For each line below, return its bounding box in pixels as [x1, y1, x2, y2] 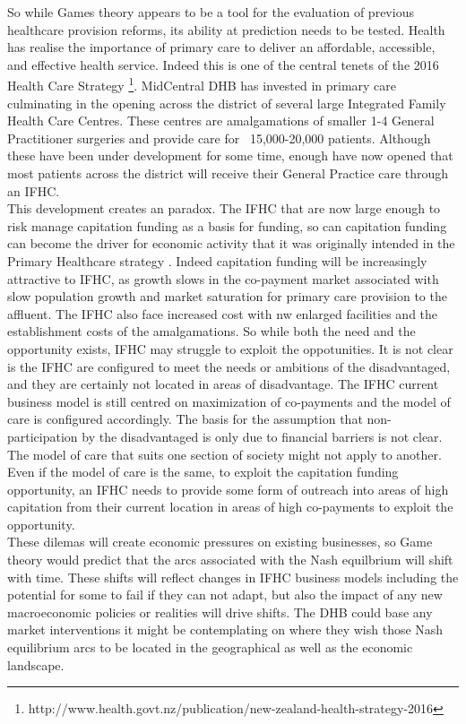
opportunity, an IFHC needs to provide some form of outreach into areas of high [7, 479, 449, 498]
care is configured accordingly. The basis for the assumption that [7, 409, 363, 428]
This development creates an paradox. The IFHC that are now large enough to [7, 199, 441, 218]
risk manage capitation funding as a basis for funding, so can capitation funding [7, 216, 447, 235]
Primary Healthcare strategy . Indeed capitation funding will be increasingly [7, 251, 427, 270]
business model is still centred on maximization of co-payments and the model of [7, 392, 451, 410]
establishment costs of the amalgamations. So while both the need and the [7, 322, 416, 340]
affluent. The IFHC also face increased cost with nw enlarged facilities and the [7, 304, 438, 323]
